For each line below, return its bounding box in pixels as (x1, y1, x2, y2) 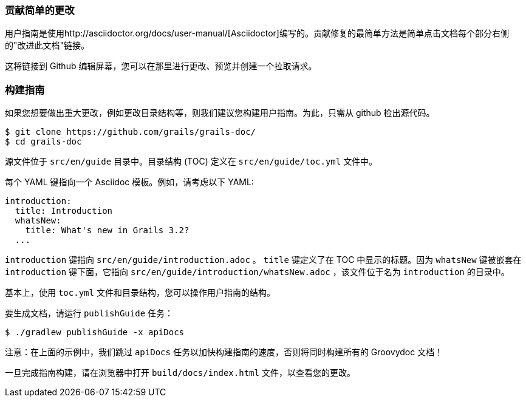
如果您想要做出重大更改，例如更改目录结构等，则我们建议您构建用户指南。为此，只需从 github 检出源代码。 (5, 107, 435, 118)
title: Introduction (15, 206, 113, 216)
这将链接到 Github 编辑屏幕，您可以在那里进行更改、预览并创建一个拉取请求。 (5, 61, 317, 72)
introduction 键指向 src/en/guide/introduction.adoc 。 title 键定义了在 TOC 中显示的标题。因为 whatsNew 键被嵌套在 (5, 254, 522, 265)
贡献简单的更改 (5, 4, 75, 16)
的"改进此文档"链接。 (5, 40, 90, 51)
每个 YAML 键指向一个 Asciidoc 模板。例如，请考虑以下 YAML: (5, 177, 254, 188)
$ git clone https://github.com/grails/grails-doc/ (5, 127, 256, 137)
